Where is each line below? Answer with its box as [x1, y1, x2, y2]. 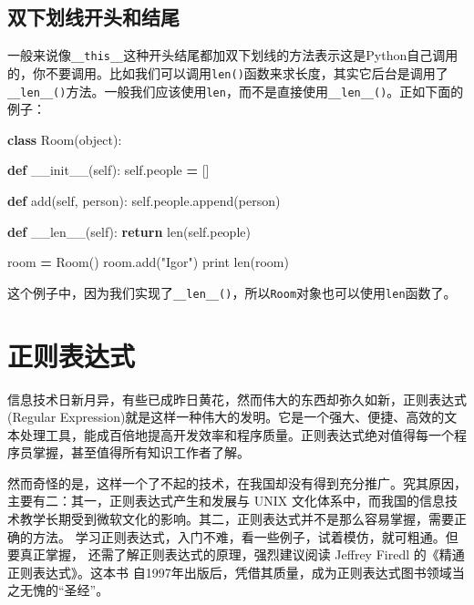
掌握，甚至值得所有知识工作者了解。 [32, 443, 250, 462]
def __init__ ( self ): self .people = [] [7, 160, 210, 179]
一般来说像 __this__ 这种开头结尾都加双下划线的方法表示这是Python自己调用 [7, 46, 459, 65]
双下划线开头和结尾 [7, 3, 180, 31]
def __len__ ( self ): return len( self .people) [7, 221, 251, 241]
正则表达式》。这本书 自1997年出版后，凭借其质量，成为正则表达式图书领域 [7, 562, 452, 581]
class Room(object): [7, 129, 122, 149]
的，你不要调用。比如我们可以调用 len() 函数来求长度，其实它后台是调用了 [7, 63, 448, 82]
